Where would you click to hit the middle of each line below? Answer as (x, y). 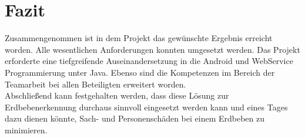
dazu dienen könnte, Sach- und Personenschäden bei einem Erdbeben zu (135, 118)
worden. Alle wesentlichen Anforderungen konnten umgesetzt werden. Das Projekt (152, 49)
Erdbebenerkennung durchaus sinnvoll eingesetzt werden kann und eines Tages (146, 107)
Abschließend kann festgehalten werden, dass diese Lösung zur (117, 95)
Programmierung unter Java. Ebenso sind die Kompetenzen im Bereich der (140, 72)
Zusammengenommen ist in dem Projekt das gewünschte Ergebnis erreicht (139, 38)
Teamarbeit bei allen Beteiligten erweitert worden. (95, 84)
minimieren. (26, 129)
